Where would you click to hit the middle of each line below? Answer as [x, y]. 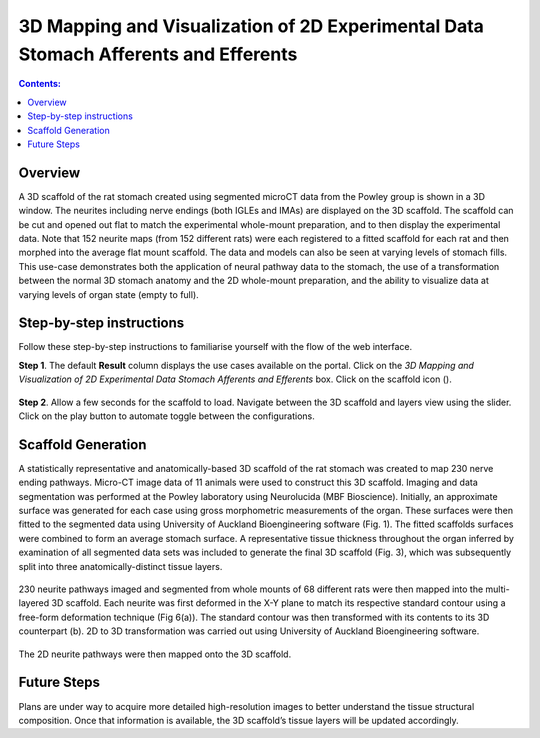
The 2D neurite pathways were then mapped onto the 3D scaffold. [155, 654]
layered [34, 603]
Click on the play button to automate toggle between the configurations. [166, 416]
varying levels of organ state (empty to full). [108, 294]
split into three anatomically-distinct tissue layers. [120, 566]
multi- [497, 589]
